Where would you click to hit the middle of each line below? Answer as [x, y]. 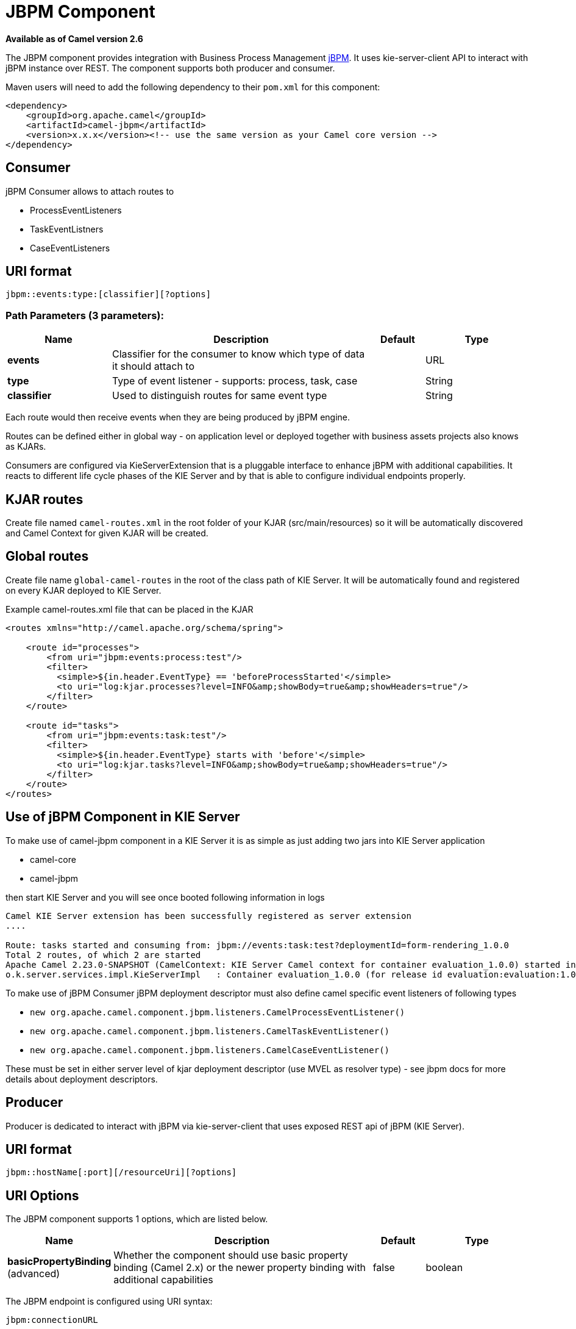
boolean [444, 1268]
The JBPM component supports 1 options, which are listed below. [137, 1219]
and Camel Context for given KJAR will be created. [107, 533]
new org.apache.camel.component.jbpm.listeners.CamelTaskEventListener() [210, 1031]
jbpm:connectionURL [52, 1320]
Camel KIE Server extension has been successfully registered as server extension [208, 916]
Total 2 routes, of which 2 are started [103, 955]
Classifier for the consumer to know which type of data [239, 354]
